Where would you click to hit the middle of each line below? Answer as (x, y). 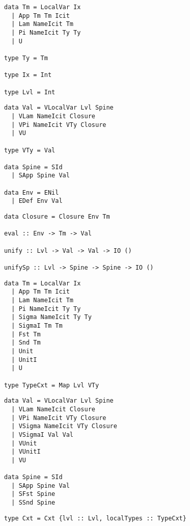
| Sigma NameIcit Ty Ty (51, 317)
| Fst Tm (26, 334)
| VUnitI (26, 452)
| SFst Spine (33, 494)
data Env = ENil (32, 192)
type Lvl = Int (30, 92)
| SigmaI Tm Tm (37, 325)
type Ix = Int (28, 75)
